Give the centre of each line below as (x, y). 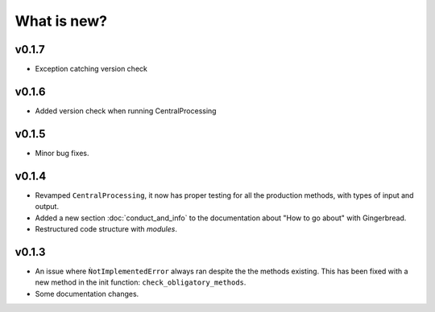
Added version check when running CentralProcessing (126, 111)
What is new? (61, 21)
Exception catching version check (91, 69)
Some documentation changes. (87, 294)
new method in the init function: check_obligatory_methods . (141, 282)
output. (47, 207)
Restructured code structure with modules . (106, 228)
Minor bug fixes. (62, 153)
